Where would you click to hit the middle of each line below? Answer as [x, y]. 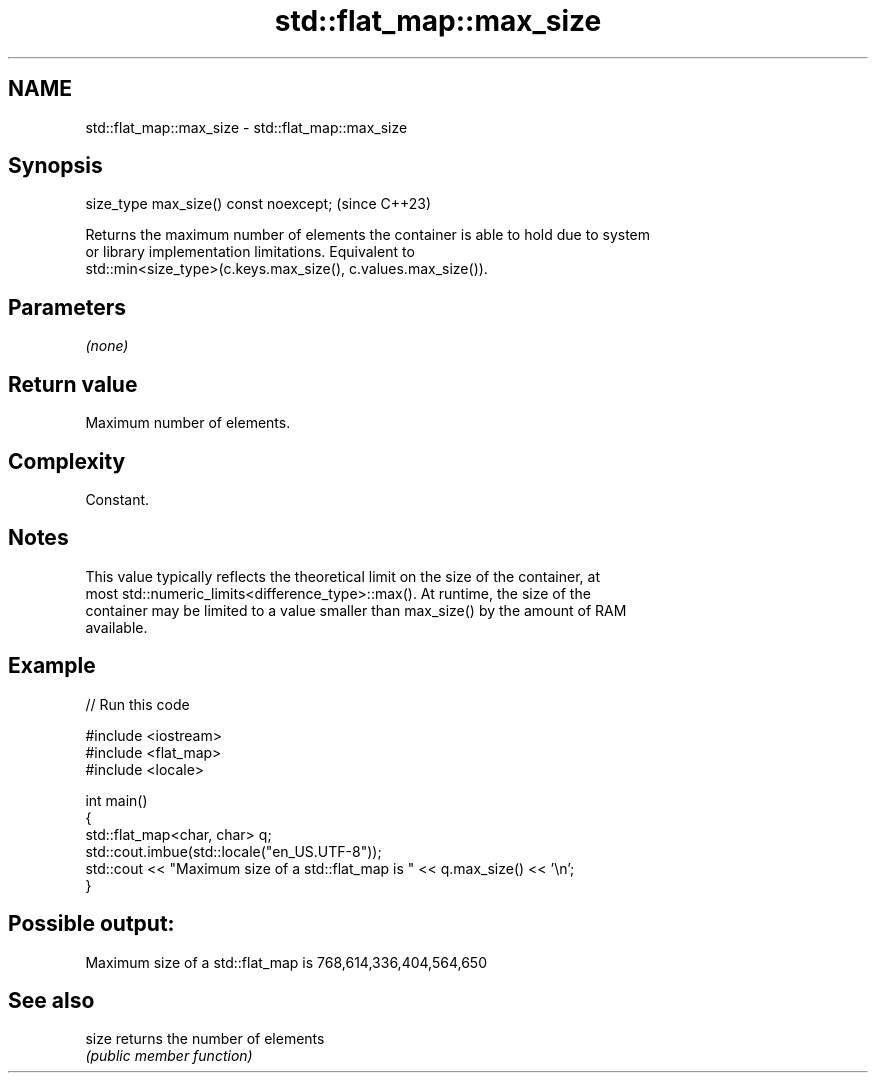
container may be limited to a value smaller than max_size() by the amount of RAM [356, 610]
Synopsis [55, 166]
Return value [73, 384]
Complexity [67, 461]
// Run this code [137, 704]
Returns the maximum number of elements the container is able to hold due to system [368, 235]
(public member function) [169, 1056]
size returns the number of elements [205, 1039]
